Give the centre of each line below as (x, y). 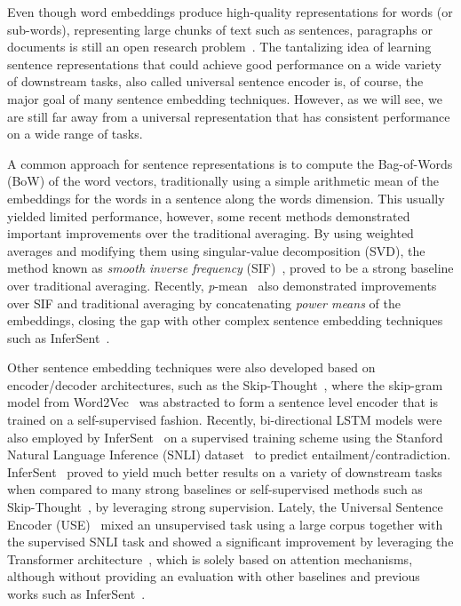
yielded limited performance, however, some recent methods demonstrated (209, 215)
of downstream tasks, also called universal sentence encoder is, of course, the (215, 81)
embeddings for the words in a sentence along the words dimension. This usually (226, 198)
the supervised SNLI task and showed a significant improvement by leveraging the (230, 542)
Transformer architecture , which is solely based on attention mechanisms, (210, 558)
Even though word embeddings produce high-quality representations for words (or (230, 12)
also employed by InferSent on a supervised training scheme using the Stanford (225, 437)
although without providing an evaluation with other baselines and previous (214, 576)
